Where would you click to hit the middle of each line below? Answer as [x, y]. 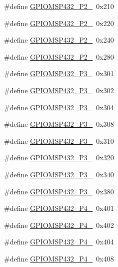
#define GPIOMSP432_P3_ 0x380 [59, 191]
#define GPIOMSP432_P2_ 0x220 [59, 23]
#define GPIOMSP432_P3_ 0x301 [59, 73]
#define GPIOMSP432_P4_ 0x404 [59, 242]
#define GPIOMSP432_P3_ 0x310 [59, 141]
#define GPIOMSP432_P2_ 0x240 [59, 40]
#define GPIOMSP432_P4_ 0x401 [59, 208]
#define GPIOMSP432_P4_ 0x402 [59, 225]
